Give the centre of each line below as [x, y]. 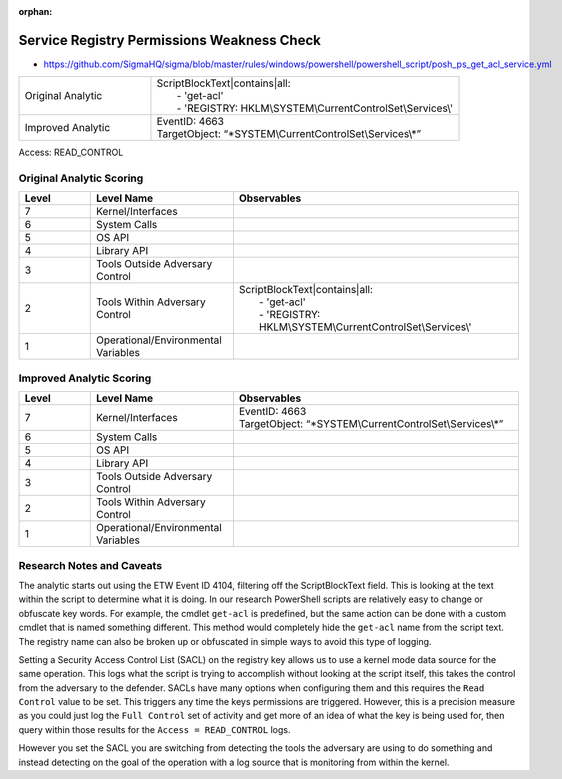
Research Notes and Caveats [90, 565]
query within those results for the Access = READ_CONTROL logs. [154, 729]
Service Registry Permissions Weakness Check [170, 40]
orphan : [35, 11]
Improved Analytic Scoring [85, 378]
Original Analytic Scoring [81, 178]
